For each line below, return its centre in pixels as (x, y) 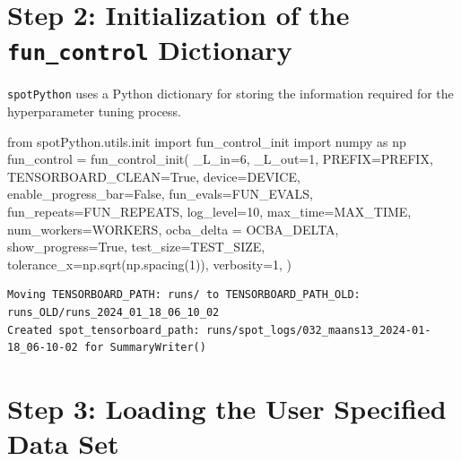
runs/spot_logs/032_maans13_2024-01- (318, 330)
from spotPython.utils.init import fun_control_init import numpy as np (207, 141)
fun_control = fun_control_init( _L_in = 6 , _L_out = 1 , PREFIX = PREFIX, (220, 159)
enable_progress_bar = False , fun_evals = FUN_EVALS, (160, 194)
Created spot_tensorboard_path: (104, 330)
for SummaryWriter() (145, 348)
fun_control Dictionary (150, 50)
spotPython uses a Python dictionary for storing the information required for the (230, 94)
